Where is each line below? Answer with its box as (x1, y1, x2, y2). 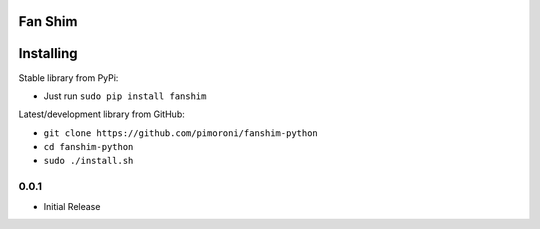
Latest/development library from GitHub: (18, 108, 185, 120)
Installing (18, 45, 79, 62)
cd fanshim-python (43, 141, 134, 153)
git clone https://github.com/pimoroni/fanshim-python (43, 127, 319, 139)
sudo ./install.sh (43, 155, 134, 167)
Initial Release (43, 200, 101, 212)
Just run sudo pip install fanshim (43, 90, 207, 102)
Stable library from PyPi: (18, 71, 119, 84)
